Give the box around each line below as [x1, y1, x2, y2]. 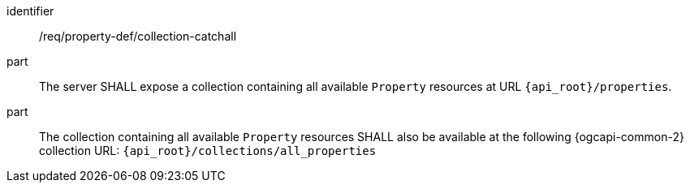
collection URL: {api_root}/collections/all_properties [39, 144, 377, 157]
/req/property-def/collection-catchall [39, 29, 237, 43]
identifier [6, 4, 54, 18]
